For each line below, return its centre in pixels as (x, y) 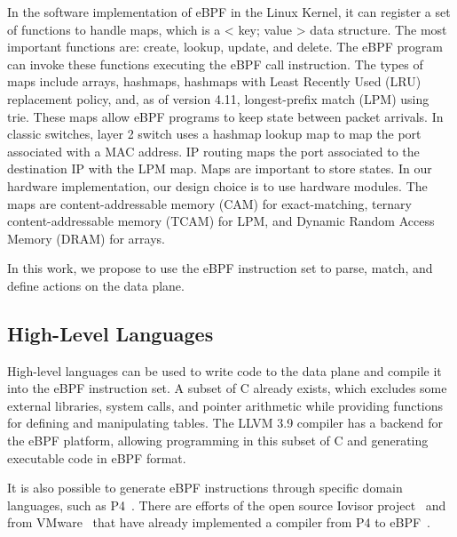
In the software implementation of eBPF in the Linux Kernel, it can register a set (229, 12)
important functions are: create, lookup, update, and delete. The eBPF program (225, 47)
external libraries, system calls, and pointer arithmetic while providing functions (225, 405)
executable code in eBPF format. (97, 457)
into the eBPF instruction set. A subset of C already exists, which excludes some (227, 388)
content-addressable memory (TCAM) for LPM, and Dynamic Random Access (221, 221)
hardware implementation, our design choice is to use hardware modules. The (217, 185)
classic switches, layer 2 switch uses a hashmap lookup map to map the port (214, 134)
